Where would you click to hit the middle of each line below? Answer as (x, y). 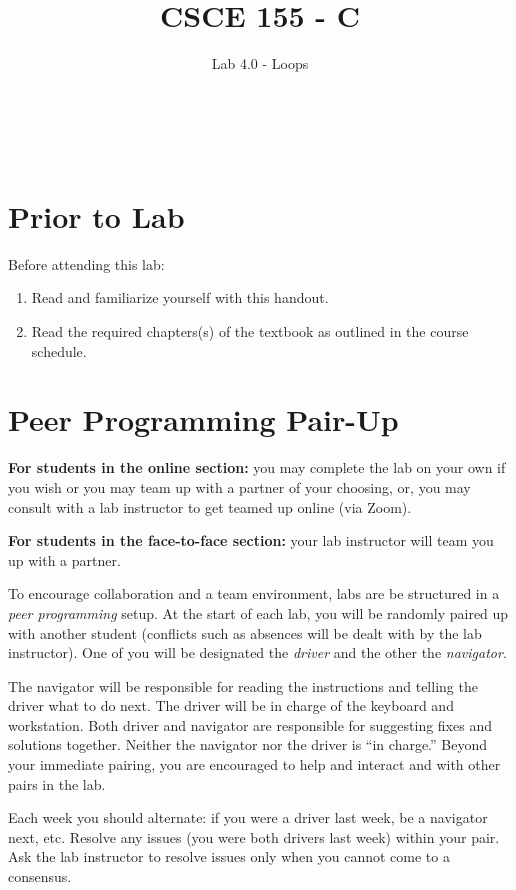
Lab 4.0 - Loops (260, 63)
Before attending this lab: (86, 263)
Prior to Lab (96, 215)
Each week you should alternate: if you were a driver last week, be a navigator (248, 817)
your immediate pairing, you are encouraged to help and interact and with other (254, 764)
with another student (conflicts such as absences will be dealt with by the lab (245, 632)
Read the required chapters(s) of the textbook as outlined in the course (250, 331)
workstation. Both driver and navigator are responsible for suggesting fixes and (250, 724)
